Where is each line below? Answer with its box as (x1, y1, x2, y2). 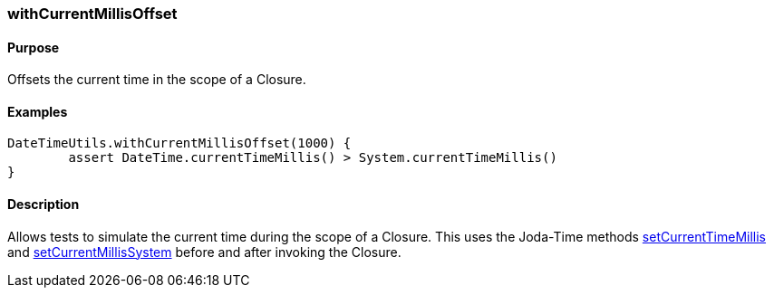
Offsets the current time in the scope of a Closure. (7, 71, 306, 88)
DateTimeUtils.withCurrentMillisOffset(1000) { (7, 136, 352, 151)
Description (7, 196, 80, 213)
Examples (7, 103, 68, 119)
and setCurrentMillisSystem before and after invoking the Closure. (7, 243, 402, 260)
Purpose (7, 39, 60, 55)
